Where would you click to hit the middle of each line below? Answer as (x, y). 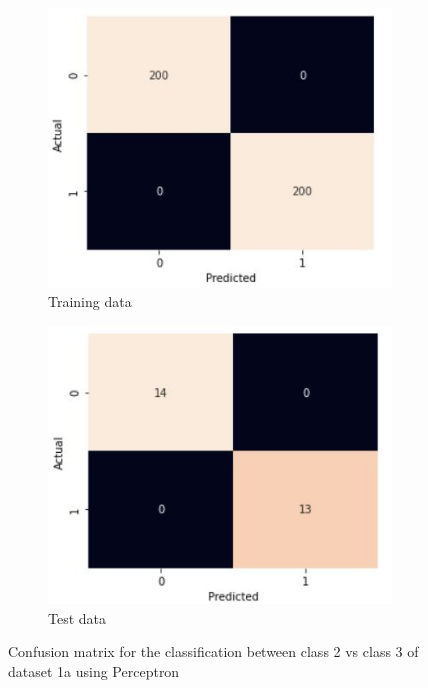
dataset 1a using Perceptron (94, 671)
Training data (90, 301)
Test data (77, 617)
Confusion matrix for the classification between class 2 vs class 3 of (213, 651)
